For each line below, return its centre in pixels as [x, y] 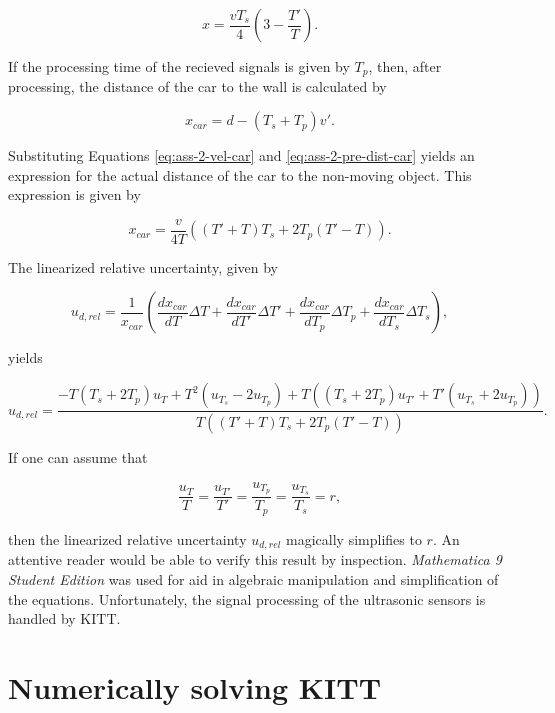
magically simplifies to [354, 538]
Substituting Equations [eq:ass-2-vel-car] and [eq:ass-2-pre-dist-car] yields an [241, 155]
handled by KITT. [64, 618]
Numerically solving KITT [195, 686]
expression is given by [74, 194]
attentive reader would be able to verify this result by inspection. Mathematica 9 [255, 559]
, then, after [405, 66]
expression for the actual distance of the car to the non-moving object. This [240, 174]
